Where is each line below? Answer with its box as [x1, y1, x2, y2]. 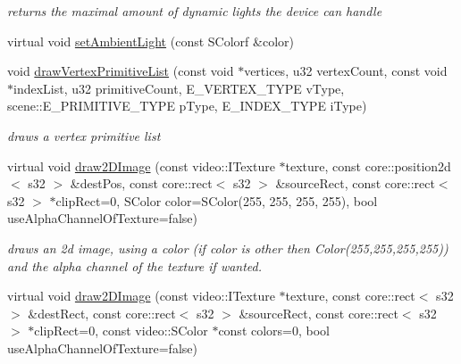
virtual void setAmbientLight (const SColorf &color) [7, 31, 294, 50]
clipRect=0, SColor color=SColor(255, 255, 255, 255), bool [55, 191, 378, 210]
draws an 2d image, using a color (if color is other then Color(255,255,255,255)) [7, 238, 448, 257]
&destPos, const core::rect [70, 174, 213, 193]
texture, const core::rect [285, 286, 415, 305]
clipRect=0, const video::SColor [34, 321, 208, 340]
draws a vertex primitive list [7, 126, 161, 145]
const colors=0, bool [218, 321, 331, 340]
